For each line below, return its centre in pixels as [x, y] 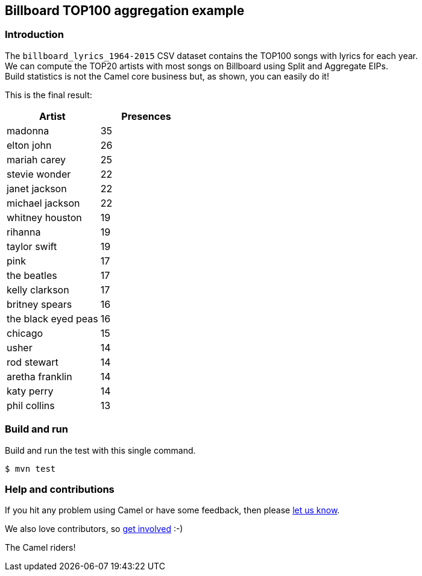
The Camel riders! [40, 548]
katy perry [30, 391]
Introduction [34, 35]
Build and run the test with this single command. [100, 450]
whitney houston [44, 217]
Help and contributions [60, 489]
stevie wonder [39, 174]
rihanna [24, 232]
